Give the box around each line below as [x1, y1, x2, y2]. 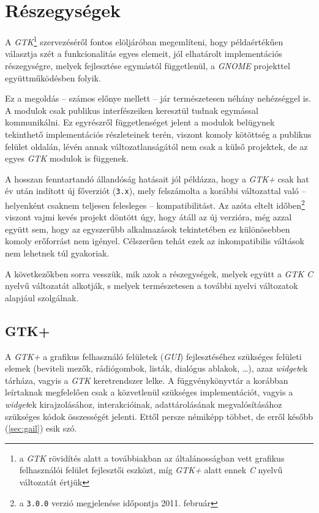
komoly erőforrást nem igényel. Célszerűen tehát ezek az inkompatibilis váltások [5, 234, 304, 247]
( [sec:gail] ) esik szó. [5, 422, 77, 435]
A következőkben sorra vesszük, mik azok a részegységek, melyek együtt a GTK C [5, 267, 313, 280]
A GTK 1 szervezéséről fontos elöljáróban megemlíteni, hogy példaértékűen [5, 34, 283, 48]
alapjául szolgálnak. [5, 291, 79, 304]
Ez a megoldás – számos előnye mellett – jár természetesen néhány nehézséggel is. [5, 92, 312, 105]
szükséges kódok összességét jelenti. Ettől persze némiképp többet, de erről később [5, 410, 313, 422]
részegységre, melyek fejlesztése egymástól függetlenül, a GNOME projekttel [5, 59, 290, 72]
